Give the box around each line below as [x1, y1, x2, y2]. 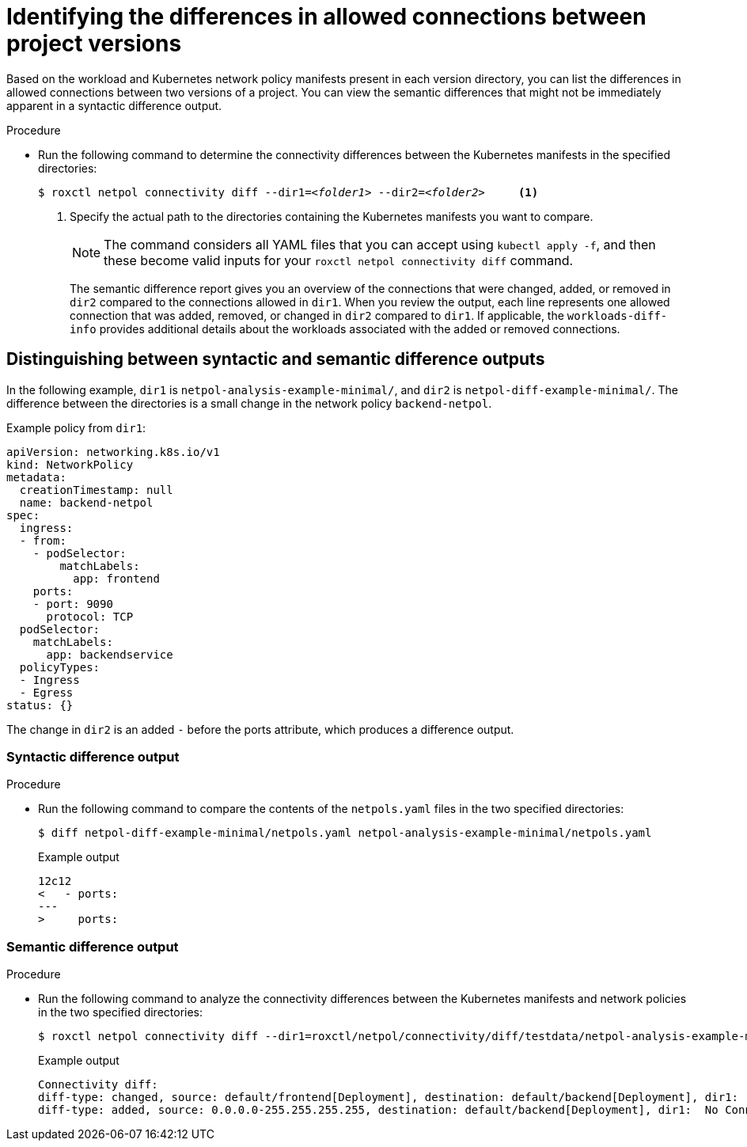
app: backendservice [46, 648, 173, 661]
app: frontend [73, 572, 160, 585]
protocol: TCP [46, 610, 134, 623]
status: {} [6, 698, 74, 712]
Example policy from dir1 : [6, 420, 146, 435]
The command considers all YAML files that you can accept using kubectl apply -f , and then [104, 236, 656, 253]
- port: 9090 [32, 597, 113, 610]
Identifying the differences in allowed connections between [6, 3, 647, 30]
